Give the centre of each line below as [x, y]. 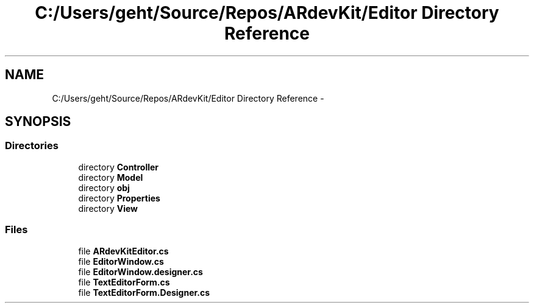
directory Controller [119, 167]
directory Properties [119, 198]
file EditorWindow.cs [121, 261]
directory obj [104, 187]
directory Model [111, 177]
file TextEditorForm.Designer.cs [144, 292]
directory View [108, 208]
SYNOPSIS [38, 122]
